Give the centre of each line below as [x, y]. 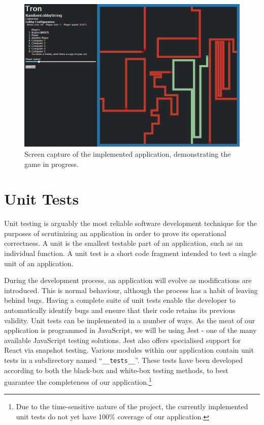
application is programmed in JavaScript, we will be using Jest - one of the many [130, 330]
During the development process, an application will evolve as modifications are [128, 280]
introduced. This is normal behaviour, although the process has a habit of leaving [131, 290]
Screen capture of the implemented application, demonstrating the [128, 153]
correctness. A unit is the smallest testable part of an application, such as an [124, 243]
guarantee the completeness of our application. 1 [78, 381]
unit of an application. [39, 263]
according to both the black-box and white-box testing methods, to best [116, 370]
